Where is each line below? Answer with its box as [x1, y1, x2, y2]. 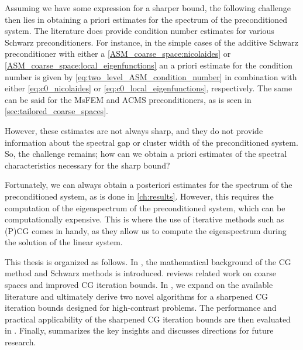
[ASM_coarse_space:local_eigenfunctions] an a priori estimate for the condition [5, 59, 293, 71]
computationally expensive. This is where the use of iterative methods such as [5, 213, 284, 225]
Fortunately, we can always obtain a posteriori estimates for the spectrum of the [5, 179, 292, 191]
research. [5, 336, 36, 348]
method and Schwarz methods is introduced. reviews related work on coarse [5, 267, 277, 279]
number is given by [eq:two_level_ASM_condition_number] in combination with [5, 70, 297, 83]
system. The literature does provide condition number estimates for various [5, 25, 274, 37]
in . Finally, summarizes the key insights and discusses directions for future [5, 324, 274, 337]
